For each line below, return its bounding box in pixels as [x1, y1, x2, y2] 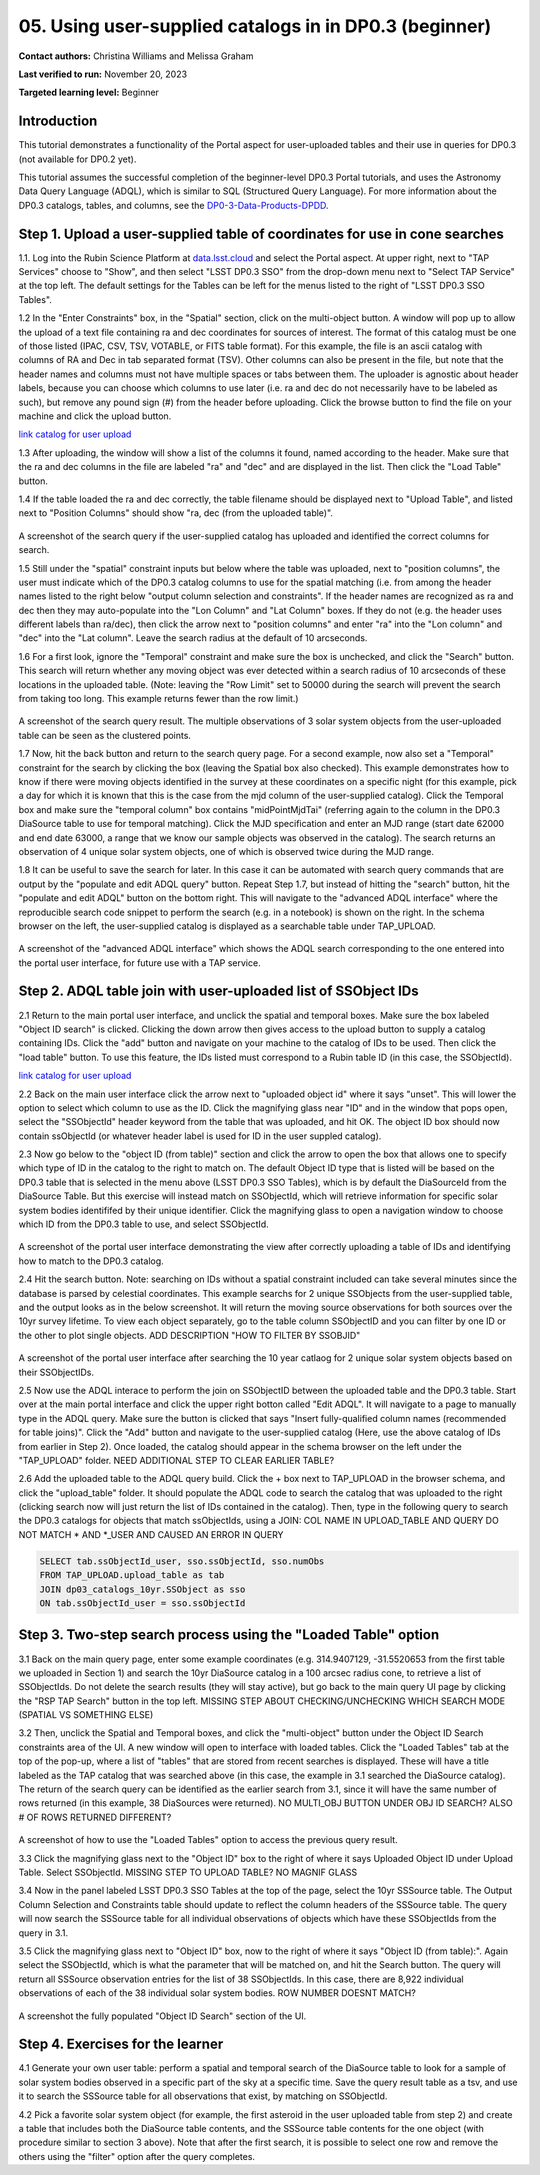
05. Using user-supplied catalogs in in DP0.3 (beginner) [18, 15, 492, 37]
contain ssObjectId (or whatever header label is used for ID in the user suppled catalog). [18, 1130, 382, 1142]
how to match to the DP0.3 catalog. [18, 1255, 164, 1267]
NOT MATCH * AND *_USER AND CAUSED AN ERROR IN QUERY [18, 1528, 284, 1540]
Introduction [18, 113, 98, 130]
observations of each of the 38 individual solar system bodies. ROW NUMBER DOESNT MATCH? [18, 1987, 417, 1999]
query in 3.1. [18, 1926, 69, 1939]
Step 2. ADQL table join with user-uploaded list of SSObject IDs [18, 983, 419, 1000]
